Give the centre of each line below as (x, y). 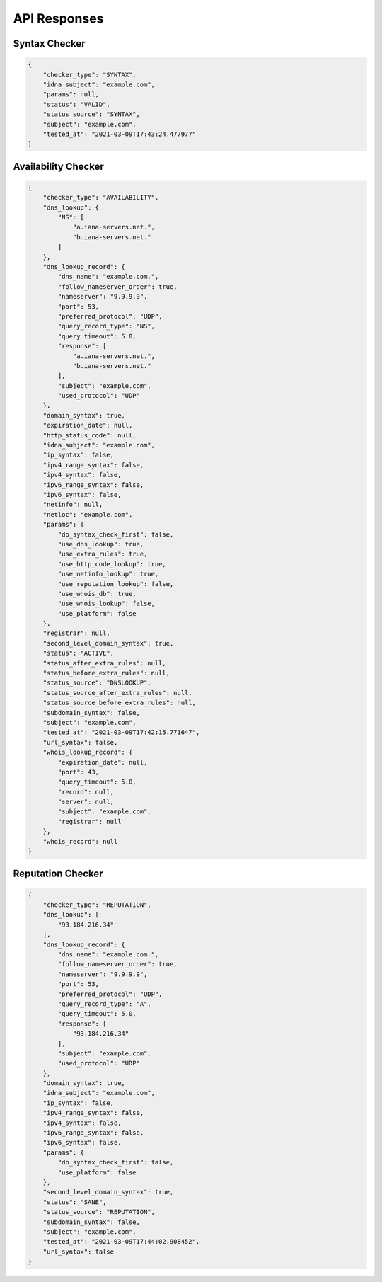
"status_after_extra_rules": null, (104, 663)
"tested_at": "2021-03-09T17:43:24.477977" (119, 134)
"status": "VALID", (77, 104)
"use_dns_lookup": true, (101, 544)
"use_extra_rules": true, (103, 554)
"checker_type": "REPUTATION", (97, 905)
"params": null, (71, 95)
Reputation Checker (58, 874)
